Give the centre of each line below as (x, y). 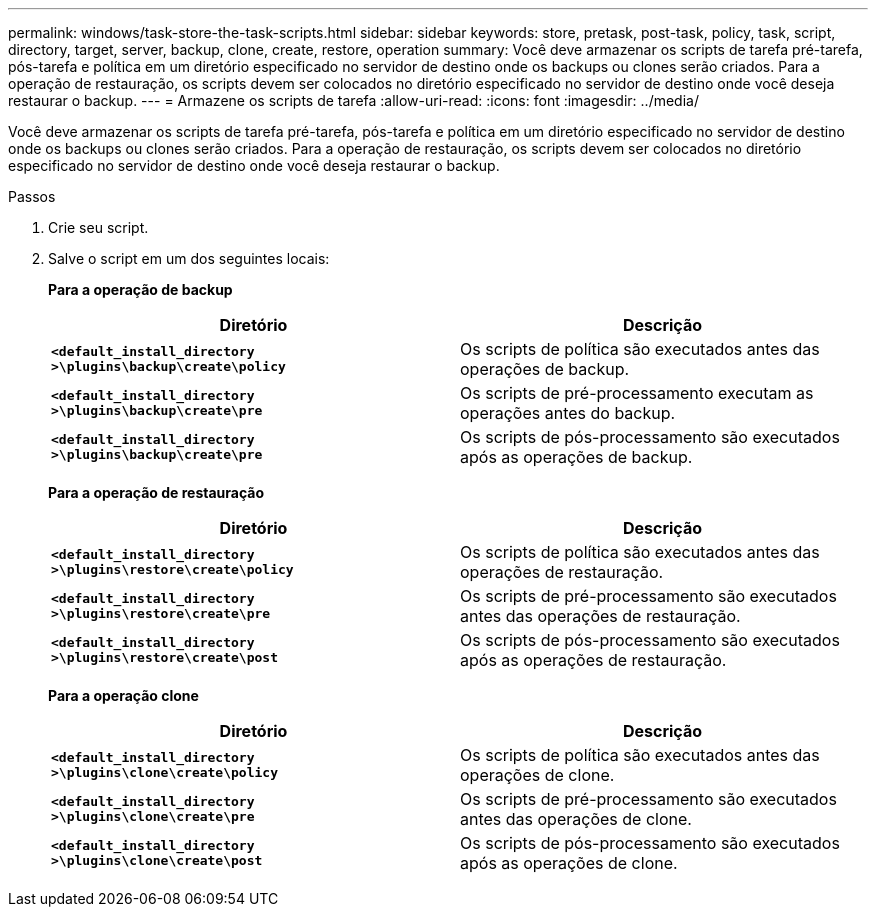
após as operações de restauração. (593, 660)
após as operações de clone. (569, 863)
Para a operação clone (123, 695)
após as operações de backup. (576, 457)
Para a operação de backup (140, 289)
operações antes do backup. (568, 413)
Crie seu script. (98, 227)
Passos (32, 196)
